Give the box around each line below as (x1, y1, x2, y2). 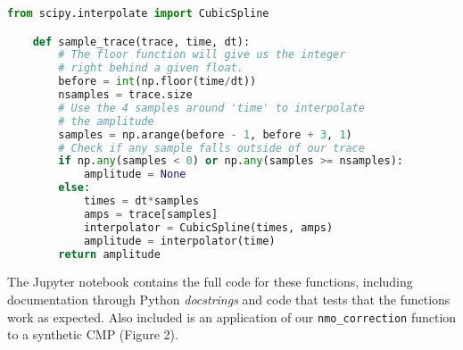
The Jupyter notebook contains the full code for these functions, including (7, 272, 413, 291)
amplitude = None (83, 168, 186, 181)
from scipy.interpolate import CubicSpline (7, 7, 269, 20)
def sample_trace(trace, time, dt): (32, 35, 251, 48)
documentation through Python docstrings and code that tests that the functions (7, 290, 451, 308)
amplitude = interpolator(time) (83, 234, 276, 247)
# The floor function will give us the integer (58, 48, 346, 62)
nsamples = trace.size (58, 88, 193, 102)
